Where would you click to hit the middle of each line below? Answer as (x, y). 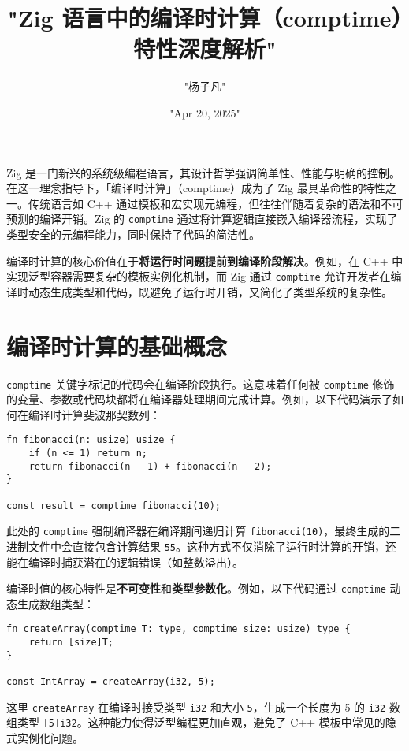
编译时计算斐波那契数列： (94, 414)
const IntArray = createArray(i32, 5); (111, 682)
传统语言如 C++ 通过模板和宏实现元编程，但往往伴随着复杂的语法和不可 (216, 203)
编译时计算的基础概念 (117, 346)
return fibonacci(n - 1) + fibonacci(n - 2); (150, 466)
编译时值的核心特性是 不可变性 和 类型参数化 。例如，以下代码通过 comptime (196, 588)
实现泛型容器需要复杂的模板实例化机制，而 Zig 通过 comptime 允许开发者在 (199, 276)
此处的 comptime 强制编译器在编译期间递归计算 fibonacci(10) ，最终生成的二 (204, 531)
